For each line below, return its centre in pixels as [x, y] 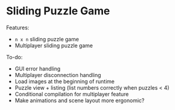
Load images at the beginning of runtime [65, 81]
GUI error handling [37, 68]
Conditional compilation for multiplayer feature [72, 94]
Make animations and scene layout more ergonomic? [79, 100]
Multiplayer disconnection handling [58, 75]
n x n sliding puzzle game [47, 39]
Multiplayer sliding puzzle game [54, 45]
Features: [18, 27]
